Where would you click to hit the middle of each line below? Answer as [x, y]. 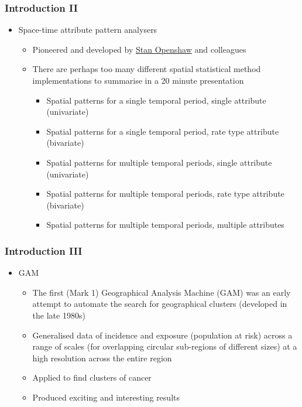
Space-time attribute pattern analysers [88, 30]
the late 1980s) [59, 315]
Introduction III [44, 250]
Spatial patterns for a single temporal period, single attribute [156, 100]
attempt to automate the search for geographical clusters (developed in [160, 304]
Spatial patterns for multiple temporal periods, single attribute [159, 162]
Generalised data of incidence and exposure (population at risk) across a [162, 335]
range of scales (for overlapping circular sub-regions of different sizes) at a [165, 346]
